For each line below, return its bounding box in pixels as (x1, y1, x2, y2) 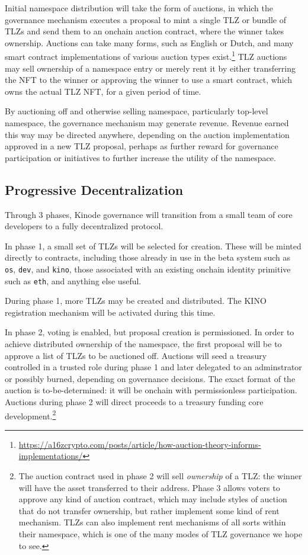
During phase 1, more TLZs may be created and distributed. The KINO (5, 294, 267, 307)
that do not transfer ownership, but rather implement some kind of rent (18, 504, 280, 516)
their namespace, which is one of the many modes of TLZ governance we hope (18, 528, 303, 540)
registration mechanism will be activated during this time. (5, 306, 216, 318)
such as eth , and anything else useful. (5, 274, 142, 287)
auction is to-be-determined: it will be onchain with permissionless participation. (5, 384, 297, 396)
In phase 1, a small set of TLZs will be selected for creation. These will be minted (5, 239, 301, 252)
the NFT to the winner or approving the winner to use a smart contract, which (5, 73, 293, 86)
